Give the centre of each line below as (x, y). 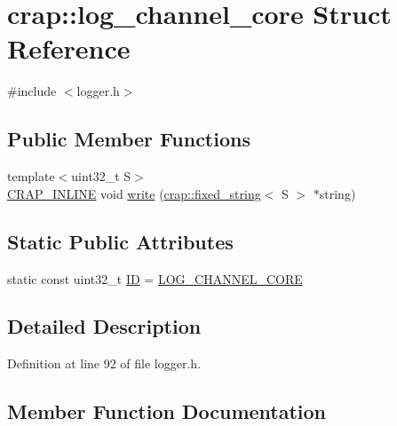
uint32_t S (101, 176)
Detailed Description (104, 326)
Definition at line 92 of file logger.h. (104, 363)
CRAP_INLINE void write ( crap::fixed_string (134, 193)
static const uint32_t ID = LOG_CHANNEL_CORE (155, 278)
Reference (69, 48)
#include (32, 91)
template (31, 176)
